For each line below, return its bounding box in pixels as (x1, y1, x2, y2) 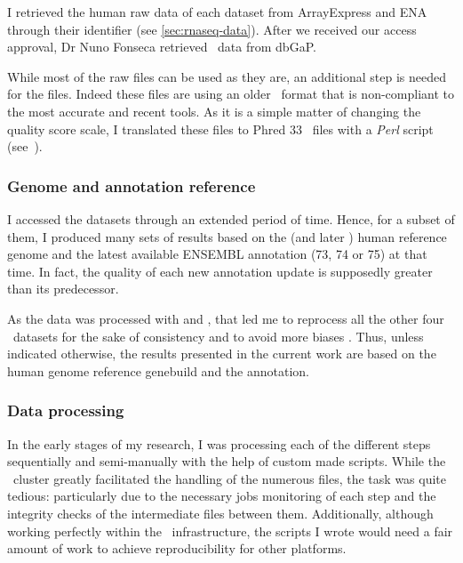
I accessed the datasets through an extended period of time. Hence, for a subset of (7, 209, 455, 228)
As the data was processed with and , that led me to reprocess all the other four (7, 309, 444, 327)
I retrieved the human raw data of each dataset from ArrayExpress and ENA (7, 3, 427, 20)
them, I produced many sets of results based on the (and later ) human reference (7, 227, 447, 245)
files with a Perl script (312, 119, 434, 138)
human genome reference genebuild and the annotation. (7, 361, 309, 380)
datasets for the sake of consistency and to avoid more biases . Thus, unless (12, 326, 424, 345)
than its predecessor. (7, 279, 119, 298)
